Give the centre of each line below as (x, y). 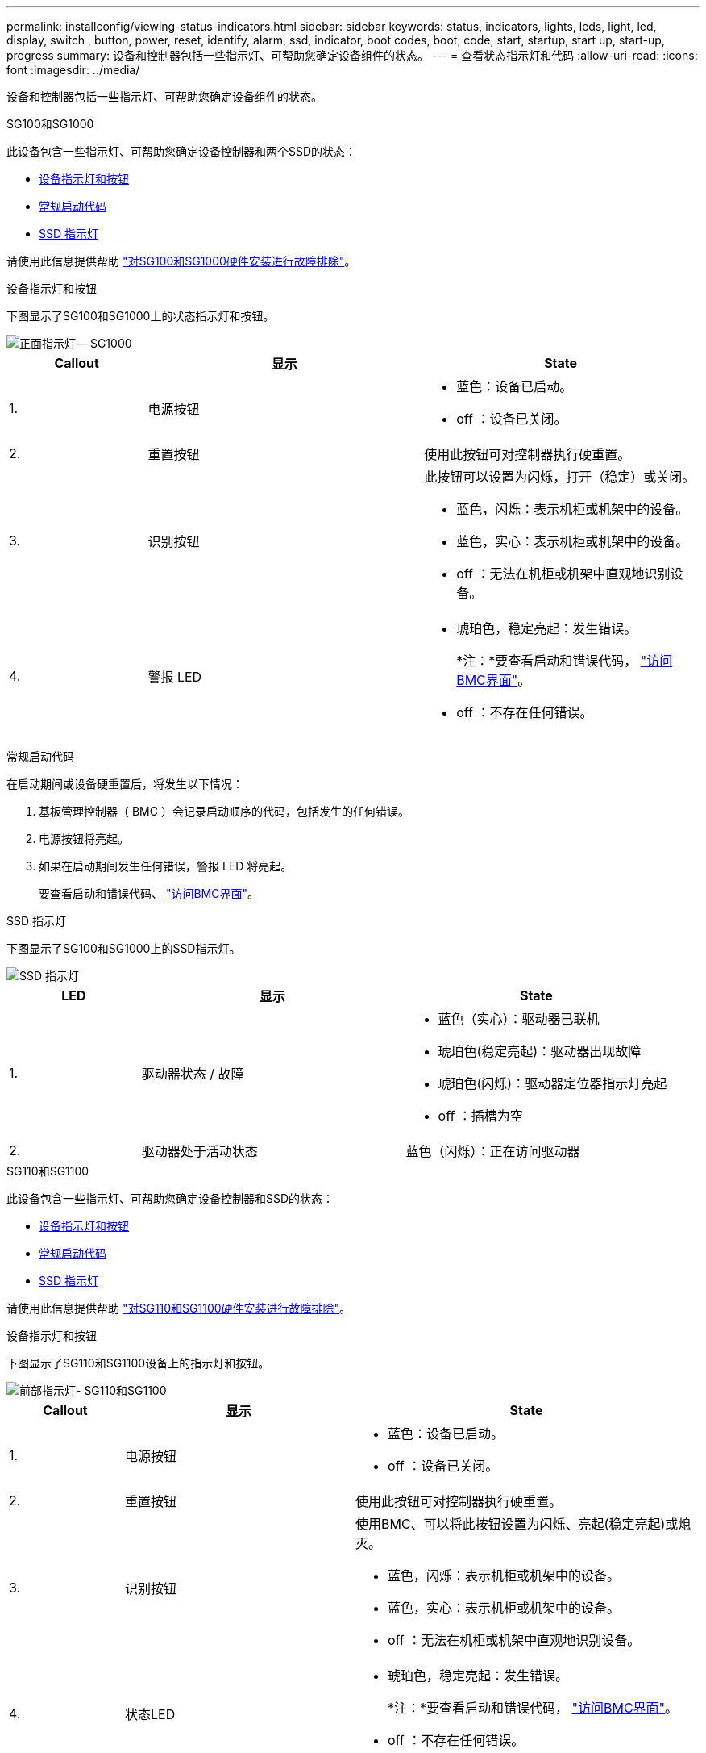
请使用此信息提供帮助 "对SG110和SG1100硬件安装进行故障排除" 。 (179, 1308)
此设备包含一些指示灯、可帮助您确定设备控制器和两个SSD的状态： (182, 151)
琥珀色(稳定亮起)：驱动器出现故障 (540, 1051)
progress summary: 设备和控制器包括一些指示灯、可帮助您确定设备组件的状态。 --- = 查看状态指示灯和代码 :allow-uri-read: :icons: (352, 55)
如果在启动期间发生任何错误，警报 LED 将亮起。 (166, 866)
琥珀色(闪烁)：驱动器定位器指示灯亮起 (552, 1083)
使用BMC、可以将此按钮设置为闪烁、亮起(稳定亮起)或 (517, 1524)
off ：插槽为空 (480, 1116)
